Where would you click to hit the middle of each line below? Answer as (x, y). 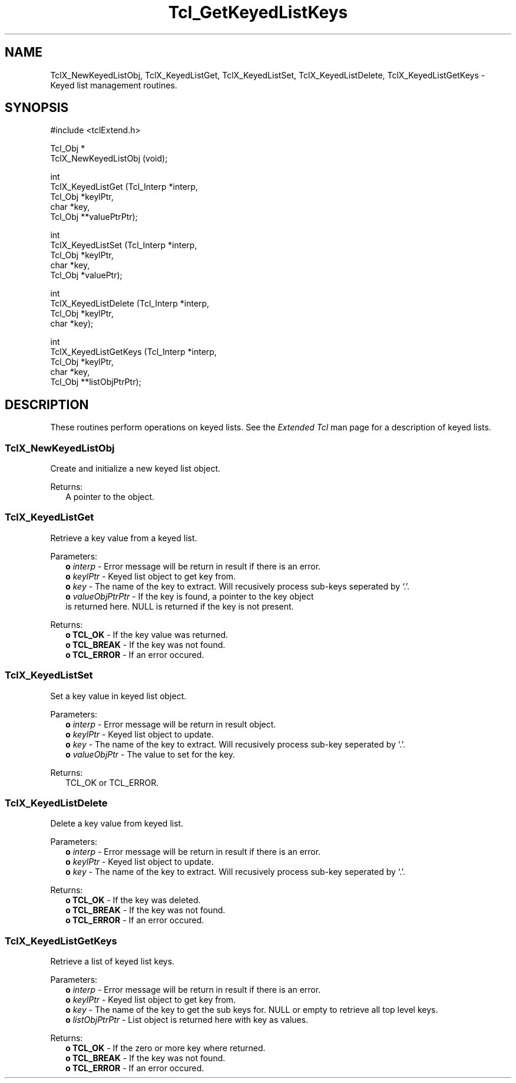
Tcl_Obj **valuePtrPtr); (94, 217)
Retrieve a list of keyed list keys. (113, 962)
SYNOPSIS (37, 108)
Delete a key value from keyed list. (117, 824)
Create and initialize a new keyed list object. (135, 469)
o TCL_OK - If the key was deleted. (133, 900)
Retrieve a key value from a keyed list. (124, 538)
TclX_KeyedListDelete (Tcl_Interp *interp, (130, 304)
